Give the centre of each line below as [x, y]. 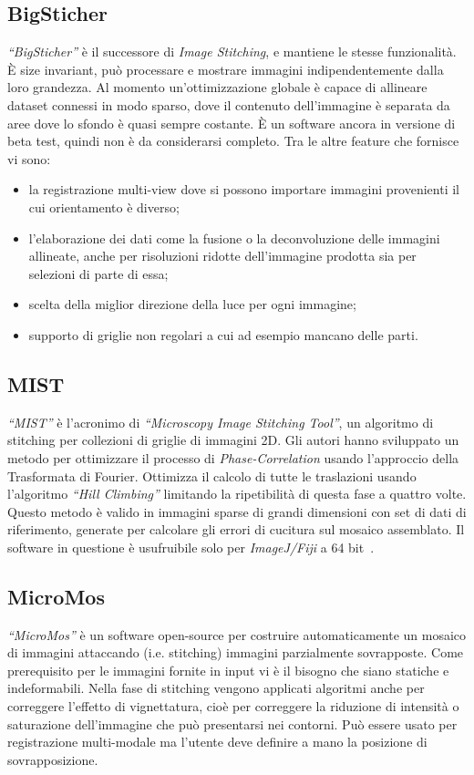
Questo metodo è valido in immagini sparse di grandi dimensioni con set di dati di [237, 511]
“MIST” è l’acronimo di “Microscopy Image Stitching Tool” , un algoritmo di [221, 422]
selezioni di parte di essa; [98, 273]
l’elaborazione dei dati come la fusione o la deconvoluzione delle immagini [234, 238]
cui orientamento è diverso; [104, 207]
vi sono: [29, 158]
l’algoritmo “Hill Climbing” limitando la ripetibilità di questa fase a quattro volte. [237, 494]
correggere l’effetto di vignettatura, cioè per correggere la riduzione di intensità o [233, 706]
